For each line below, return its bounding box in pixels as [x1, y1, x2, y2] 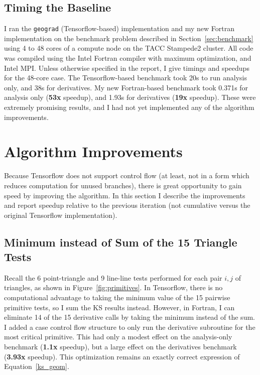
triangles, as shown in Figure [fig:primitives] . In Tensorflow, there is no [4, 282, 223, 293]
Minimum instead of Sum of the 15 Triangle [4, 234, 237, 249]
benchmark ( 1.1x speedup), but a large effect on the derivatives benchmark [4, 341, 237, 352]
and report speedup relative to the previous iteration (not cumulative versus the [4, 200, 250, 210]
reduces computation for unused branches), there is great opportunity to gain [4, 180, 242, 190]
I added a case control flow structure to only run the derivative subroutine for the [4, 321, 255, 332]
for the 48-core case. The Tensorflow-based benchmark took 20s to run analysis [4, 72, 247, 83]
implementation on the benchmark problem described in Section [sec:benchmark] [4, 33, 253, 43]
